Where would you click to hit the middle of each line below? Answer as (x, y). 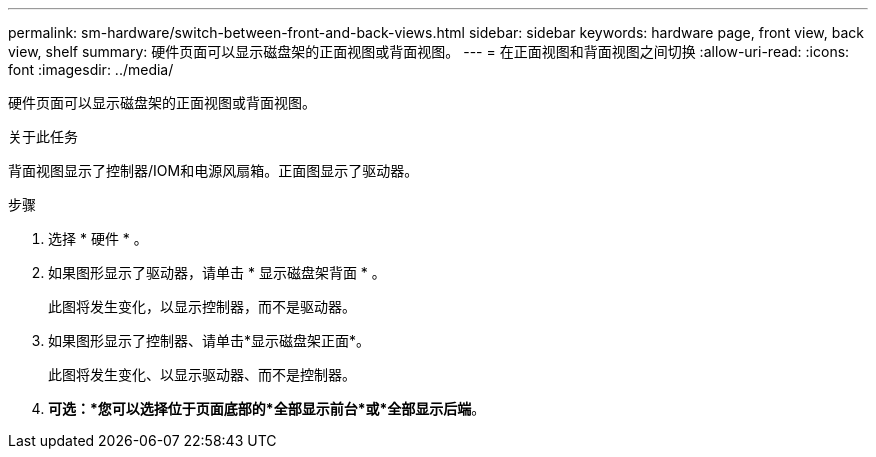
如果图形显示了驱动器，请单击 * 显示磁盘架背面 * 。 (217, 272)
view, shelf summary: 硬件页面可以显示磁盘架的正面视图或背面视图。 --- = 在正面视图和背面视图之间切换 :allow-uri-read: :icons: (429, 51)
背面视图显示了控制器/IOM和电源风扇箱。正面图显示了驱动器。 (213, 170)
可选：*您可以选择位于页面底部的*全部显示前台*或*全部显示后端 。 (267, 408)
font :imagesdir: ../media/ (91, 69)
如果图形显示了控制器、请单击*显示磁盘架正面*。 (209, 340)
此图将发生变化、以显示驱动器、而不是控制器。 (202, 374)
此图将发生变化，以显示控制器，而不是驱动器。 (202, 306)
